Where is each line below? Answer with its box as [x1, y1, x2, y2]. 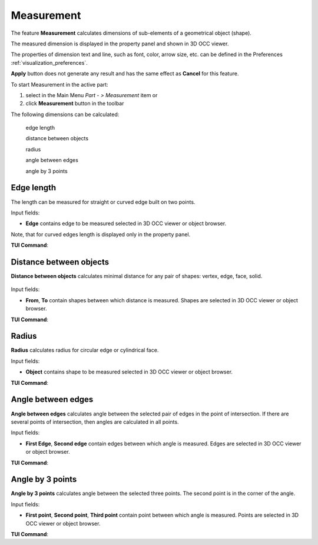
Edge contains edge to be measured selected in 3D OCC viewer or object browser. [25, 220, 227, 227]
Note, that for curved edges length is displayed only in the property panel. [11, 230, 191, 238]
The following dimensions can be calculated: [11, 111, 120, 118]
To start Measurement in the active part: [11, 81, 108, 88]
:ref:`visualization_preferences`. [11, 59, 88, 66]
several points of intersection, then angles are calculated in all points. [11, 418, 179, 425]
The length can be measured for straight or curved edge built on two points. [11, 198, 196, 206]
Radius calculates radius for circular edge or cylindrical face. [11, 346, 159, 354]
